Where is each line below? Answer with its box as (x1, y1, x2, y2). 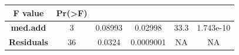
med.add (11, 21, 46, 34)
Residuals (9, 36, 48, 48)
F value (13, 6, 44, 19)
